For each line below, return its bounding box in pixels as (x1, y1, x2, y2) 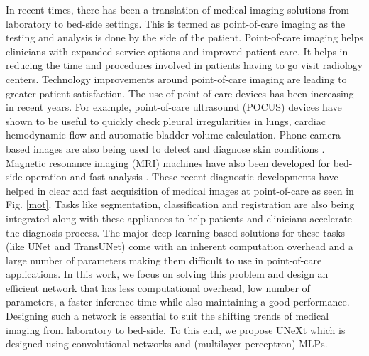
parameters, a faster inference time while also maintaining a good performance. (6, 294, 350, 309)
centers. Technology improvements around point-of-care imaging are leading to (6, 71, 347, 86)
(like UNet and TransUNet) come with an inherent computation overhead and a (6, 239, 353, 254)
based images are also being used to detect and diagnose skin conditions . (6, 141, 325, 156)
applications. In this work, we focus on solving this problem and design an (6, 266, 329, 281)
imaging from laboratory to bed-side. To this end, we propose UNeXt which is (6, 322, 346, 337)
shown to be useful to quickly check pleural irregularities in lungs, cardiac (6, 113, 326, 128)
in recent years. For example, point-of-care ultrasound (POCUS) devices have (6, 99, 342, 114)
